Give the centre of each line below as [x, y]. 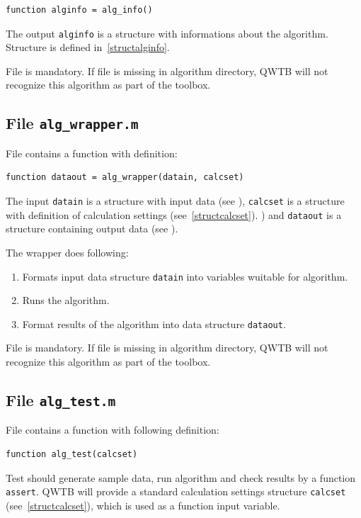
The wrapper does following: [67, 252]
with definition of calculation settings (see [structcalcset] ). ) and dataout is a [174, 214]
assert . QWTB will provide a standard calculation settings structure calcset [176, 491]
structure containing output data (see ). [92, 229]
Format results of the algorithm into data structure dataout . [154, 323]
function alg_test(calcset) [72, 454]
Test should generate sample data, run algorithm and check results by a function [181, 477]
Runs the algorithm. [66, 300]
